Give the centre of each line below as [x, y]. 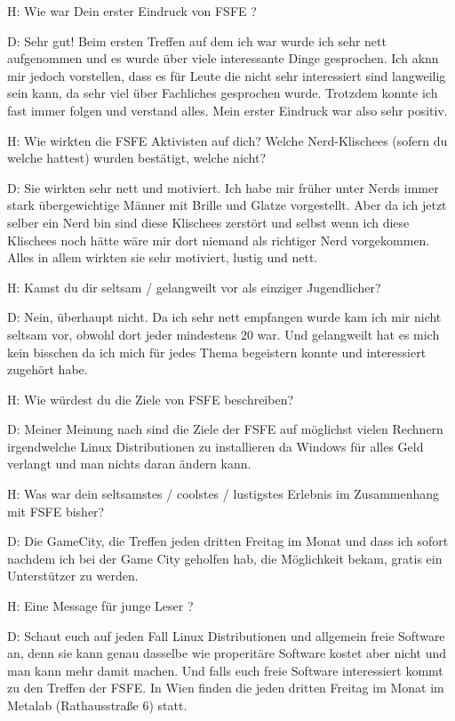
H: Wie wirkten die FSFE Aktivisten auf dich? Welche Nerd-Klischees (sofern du [227, 140]
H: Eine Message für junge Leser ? [100, 606]
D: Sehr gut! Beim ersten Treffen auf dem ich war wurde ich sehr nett [197, 40]
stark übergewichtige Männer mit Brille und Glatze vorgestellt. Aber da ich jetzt [227, 205]
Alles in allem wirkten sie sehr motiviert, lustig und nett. [163, 257]
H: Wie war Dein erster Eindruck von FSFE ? [132, 11]
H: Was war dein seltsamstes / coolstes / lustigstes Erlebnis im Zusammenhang [224, 494]
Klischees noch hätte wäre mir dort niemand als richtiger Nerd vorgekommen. [219, 240]
